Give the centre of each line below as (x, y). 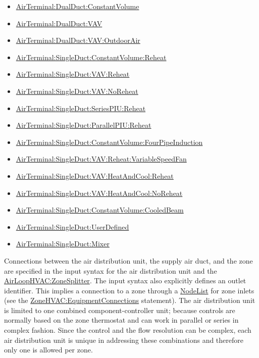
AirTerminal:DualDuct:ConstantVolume (77, 6)
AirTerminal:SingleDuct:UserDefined (72, 226)
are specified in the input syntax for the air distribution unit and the (111, 270)
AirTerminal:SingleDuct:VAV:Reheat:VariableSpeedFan (101, 159)
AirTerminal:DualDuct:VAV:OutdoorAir (78, 40)
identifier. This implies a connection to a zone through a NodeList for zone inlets (129, 290)
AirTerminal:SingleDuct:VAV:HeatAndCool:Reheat (95, 175)
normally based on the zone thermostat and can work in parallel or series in (121, 320)
